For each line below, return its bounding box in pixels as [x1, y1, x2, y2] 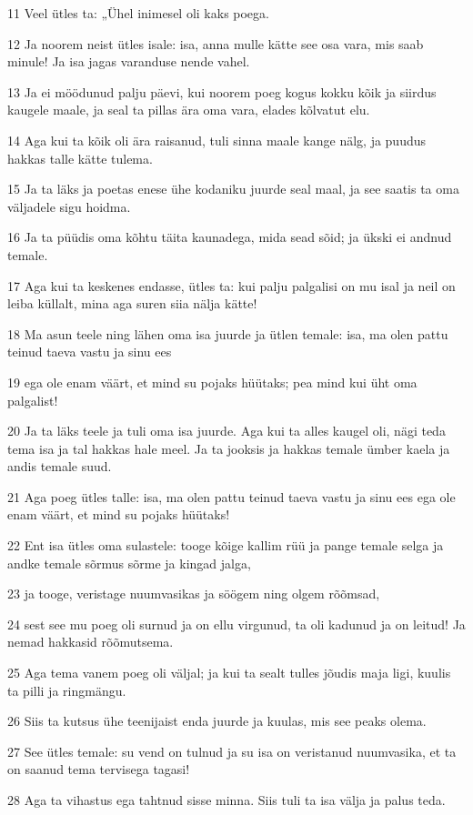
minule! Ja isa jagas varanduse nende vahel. [7, 52, 250, 71]
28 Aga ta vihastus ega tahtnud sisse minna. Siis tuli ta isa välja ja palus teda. [7, 790, 446, 809]
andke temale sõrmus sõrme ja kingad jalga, [7, 553, 251, 572]
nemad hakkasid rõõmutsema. [7, 632, 174, 651]
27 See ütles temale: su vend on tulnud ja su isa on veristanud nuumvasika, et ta [7, 741, 457, 760]
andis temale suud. [7, 457, 112, 476]
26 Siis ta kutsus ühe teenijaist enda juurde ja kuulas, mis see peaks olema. [7, 711, 427, 730]
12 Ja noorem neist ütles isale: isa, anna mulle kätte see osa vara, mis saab [7, 34, 424, 53]
